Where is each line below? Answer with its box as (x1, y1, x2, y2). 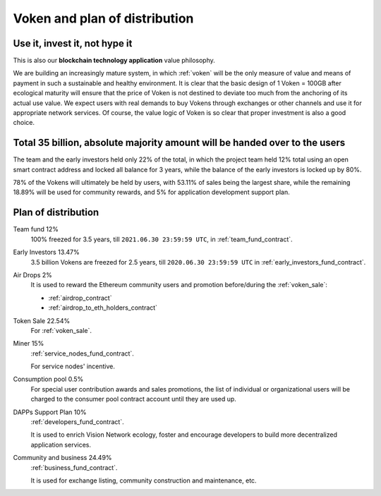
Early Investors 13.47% (13, 248, 80, 257)
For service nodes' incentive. (30, 362, 116, 370)
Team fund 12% (13, 225, 59, 234)
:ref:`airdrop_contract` (48, 294, 112, 302)
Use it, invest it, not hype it (13, 37, 133, 49)
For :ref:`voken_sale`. (30, 326, 92, 334)
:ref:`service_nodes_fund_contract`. (30, 349, 134, 358)
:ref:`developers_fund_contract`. (30, 418, 124, 426)
